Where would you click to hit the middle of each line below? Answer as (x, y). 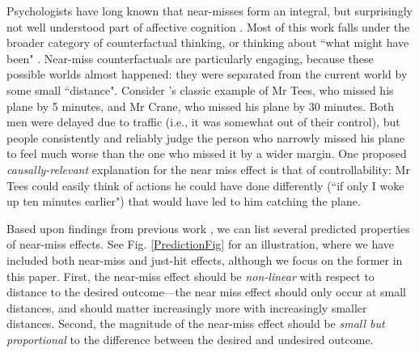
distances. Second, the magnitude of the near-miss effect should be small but (196, 323)
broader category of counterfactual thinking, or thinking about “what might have (208, 43)
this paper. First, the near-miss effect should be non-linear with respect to (190, 276)
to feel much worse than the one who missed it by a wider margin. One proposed (207, 153)
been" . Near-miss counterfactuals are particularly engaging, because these (190, 58)
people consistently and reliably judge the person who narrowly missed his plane (206, 137)
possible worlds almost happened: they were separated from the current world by (207, 74)
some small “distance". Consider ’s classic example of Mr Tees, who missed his (200, 89)
